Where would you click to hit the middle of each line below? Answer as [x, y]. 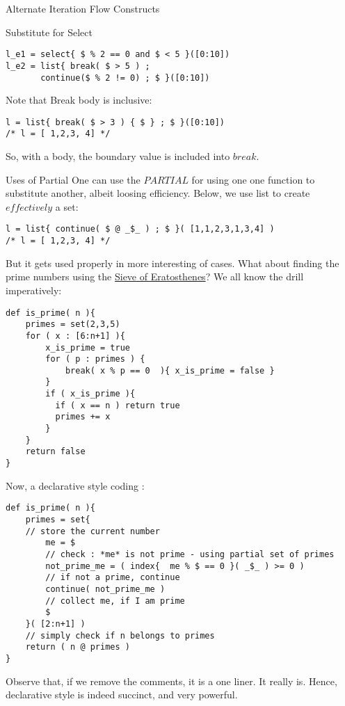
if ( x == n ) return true [118, 405]
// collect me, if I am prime [115, 601]
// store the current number [93, 531]
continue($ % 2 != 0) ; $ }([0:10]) [125, 78]
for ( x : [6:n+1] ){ [75, 336]
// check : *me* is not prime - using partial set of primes [190, 554]
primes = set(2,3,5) [73, 324]
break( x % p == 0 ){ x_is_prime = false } [170, 370]
